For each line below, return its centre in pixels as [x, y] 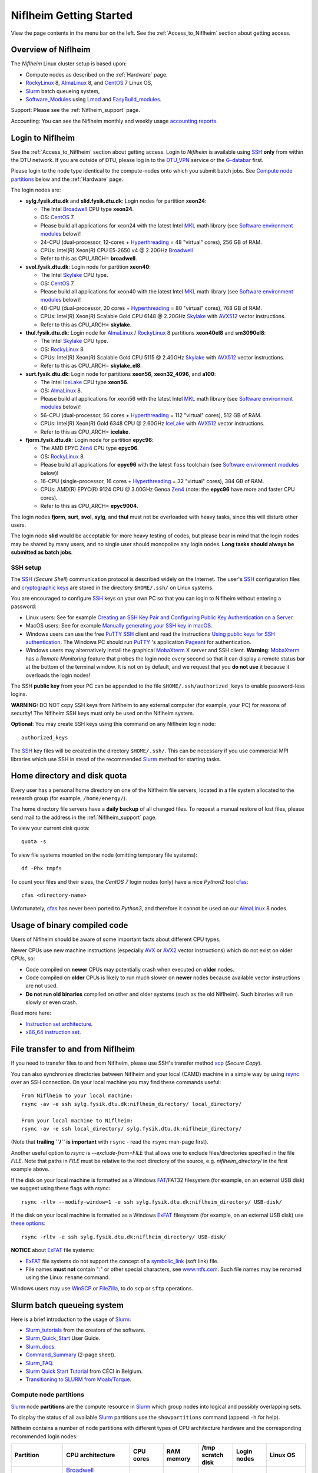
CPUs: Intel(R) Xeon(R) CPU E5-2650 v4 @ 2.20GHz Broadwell [117, 250]
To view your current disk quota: [50, 828]
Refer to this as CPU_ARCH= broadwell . [89, 259]
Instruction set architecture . [59, 1024]
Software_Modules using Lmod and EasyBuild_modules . [94, 100]
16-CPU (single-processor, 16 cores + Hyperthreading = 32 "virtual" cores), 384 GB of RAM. [152, 481]
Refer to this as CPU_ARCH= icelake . [85, 432]
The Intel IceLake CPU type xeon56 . [85, 382]
